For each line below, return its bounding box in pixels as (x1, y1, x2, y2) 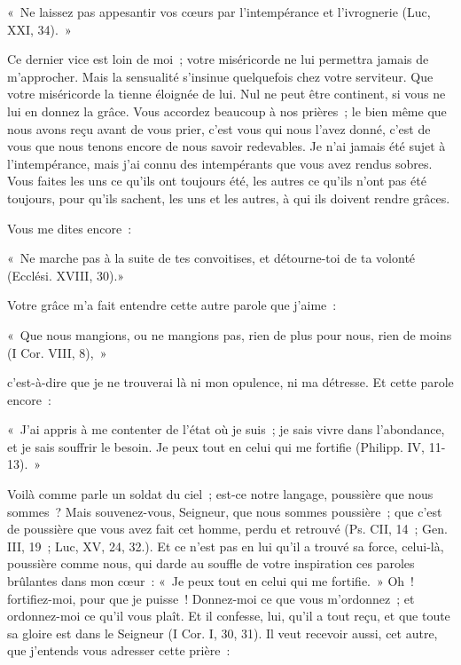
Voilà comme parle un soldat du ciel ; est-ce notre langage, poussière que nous (7, 485, 434, 503)
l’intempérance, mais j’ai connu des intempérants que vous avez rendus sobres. (7, 154, 433, 172)
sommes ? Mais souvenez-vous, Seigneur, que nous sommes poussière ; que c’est (7, 502, 442, 520)
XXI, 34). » (7, 20, 72, 38)
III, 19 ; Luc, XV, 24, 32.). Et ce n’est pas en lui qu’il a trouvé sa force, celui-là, (7, 536, 444, 555)
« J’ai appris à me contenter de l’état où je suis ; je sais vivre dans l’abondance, (7, 420, 445, 439)
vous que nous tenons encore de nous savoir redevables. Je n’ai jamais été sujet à (7, 137, 446, 155)
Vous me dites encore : (7, 218, 132, 237)
